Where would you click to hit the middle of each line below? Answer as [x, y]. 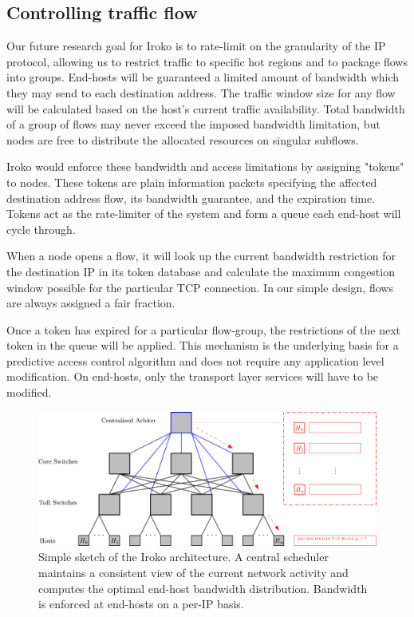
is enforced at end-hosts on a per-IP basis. [141, 604]
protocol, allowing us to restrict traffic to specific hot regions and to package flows [207, 61]
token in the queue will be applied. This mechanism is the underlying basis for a [203, 345]
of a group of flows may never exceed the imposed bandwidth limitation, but [193, 124]
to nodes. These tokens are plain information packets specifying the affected [192, 182]
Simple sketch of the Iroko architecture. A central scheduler [183, 557]
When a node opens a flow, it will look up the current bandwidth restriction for [201, 256]
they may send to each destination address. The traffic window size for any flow [201, 92]
